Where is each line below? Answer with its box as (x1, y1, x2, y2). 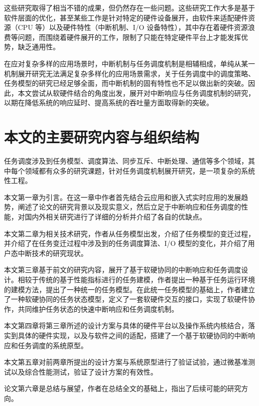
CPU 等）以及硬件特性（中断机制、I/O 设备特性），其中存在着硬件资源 (17, 22, 248, 32)
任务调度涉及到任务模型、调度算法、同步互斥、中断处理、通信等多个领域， (4, 156, 248, 166)
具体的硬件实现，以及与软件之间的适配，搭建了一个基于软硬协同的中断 (17, 330, 248, 340)
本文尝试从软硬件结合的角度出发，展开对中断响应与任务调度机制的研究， (17, 87, 255, 98)
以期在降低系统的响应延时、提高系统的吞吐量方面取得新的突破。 (4, 97, 213, 108)
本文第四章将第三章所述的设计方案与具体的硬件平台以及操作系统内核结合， (4, 320, 248, 331)
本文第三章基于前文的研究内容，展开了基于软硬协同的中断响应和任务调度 (4, 264, 241, 275)
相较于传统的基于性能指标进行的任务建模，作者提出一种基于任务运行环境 (17, 274, 255, 284)
